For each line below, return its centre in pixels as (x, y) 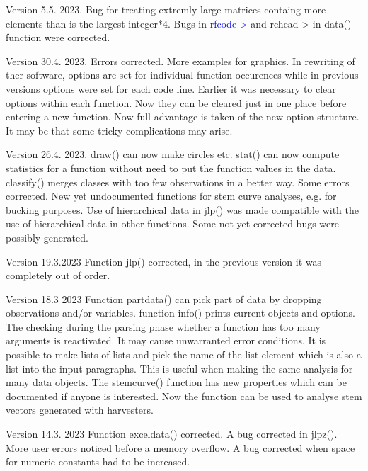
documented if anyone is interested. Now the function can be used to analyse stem (184, 396)
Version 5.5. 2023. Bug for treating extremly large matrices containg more (166, 9)
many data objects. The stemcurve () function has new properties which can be (176, 382)
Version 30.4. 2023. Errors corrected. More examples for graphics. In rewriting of (180, 61)
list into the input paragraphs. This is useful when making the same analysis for (179, 368)
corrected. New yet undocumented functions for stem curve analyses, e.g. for (171, 196)
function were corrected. (58, 37)
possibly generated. (47, 237)
